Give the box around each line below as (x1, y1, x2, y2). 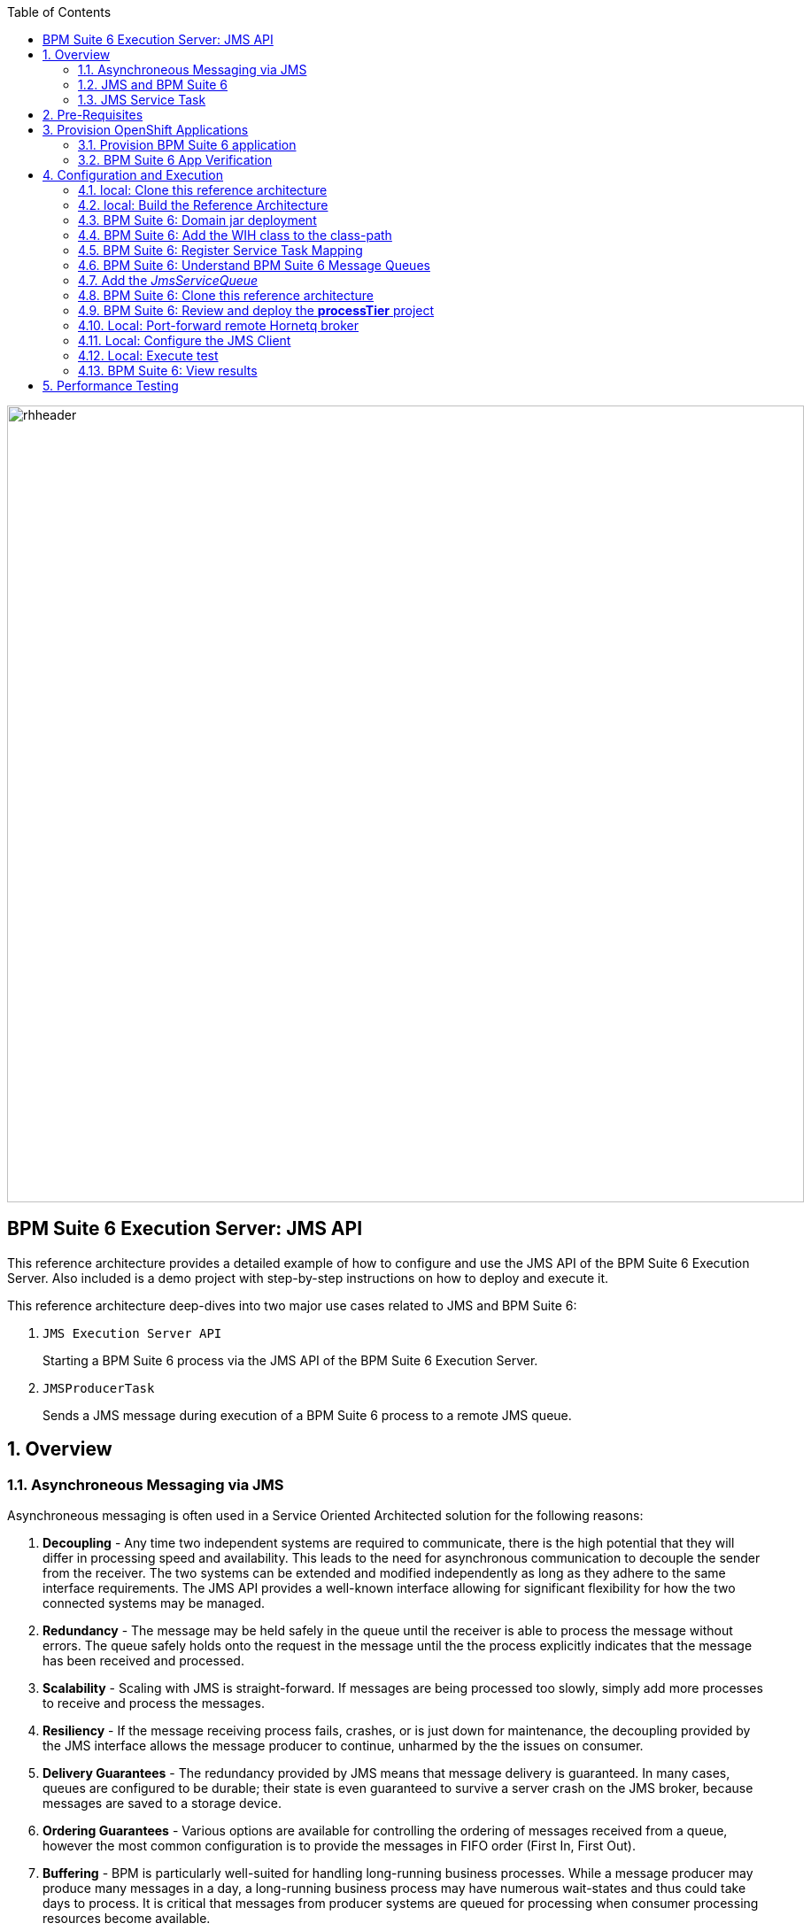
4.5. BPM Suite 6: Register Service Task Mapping (78, 243, 363, 258)
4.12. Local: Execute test (78, 348, 219, 363)
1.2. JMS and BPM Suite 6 (78, 77, 228, 92)
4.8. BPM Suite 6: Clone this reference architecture (78, 288, 375, 303)
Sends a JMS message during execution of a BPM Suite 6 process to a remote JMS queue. (42, 1407, 572, 1423)
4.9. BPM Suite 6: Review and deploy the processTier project (78, 303, 435, 318)
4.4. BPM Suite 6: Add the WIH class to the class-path (78, 228, 392, 243)
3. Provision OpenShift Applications (42, 122, 249, 137)
